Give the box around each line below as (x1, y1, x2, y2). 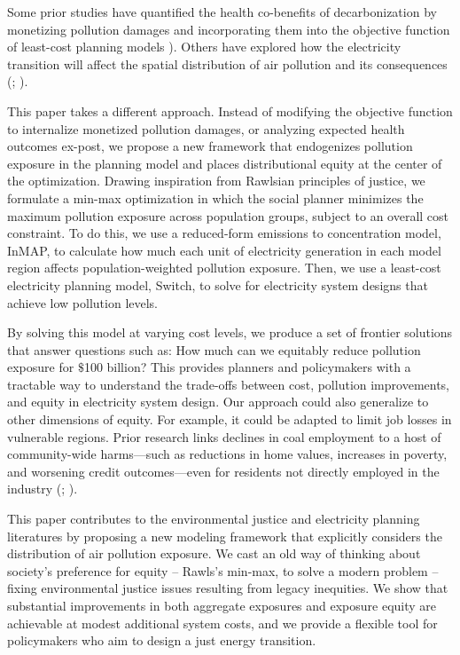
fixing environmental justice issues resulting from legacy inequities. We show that (7, 579, 448, 597)
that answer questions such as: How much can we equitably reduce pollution (7, 340, 421, 359)
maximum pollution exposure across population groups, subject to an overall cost (7, 206, 449, 225)
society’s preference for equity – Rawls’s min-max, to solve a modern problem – (7, 561, 439, 580)
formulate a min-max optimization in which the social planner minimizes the (7, 188, 424, 207)
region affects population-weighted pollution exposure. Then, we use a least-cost (7, 258, 441, 277)
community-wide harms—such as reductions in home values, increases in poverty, (7, 445, 448, 463)
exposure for (7, 358, 74, 376)
